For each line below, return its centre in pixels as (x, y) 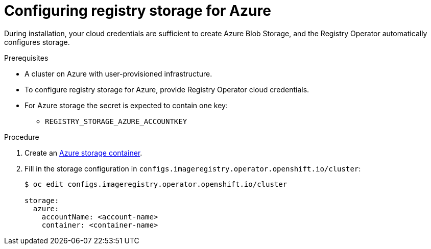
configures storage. (37, 42)
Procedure (22, 137)
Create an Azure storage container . (83, 153)
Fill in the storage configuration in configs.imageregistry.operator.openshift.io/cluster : (193, 168)
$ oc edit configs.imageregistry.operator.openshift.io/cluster (156, 184)
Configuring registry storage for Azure (138, 11)
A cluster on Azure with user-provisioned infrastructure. (118, 73)
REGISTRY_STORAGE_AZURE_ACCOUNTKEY (116, 121)
